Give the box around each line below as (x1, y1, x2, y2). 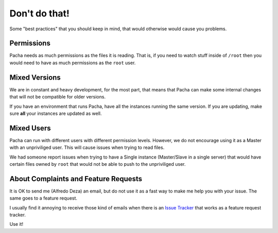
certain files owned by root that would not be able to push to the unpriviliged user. (9, 161, 186, 167)
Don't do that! (9, 8, 69, 19)
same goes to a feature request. (9, 195, 77, 201)
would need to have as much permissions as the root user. (9, 60, 136, 66)
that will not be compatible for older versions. (9, 94, 106, 100)
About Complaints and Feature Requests (9, 174, 143, 183)
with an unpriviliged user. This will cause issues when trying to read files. (9, 144, 165, 151)
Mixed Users (9, 124, 51, 132)
